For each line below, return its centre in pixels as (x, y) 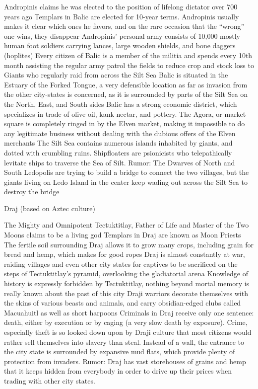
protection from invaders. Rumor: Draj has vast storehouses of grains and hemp (125, 361)
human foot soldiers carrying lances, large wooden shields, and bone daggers (120, 45)
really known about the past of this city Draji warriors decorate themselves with (126, 293)
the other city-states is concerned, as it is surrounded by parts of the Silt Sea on (126, 94)
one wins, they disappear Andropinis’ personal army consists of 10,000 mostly (122, 36)
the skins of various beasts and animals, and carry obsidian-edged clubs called (123, 303)
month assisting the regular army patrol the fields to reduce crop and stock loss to (129, 65)
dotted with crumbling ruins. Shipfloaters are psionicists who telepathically (118, 152)
